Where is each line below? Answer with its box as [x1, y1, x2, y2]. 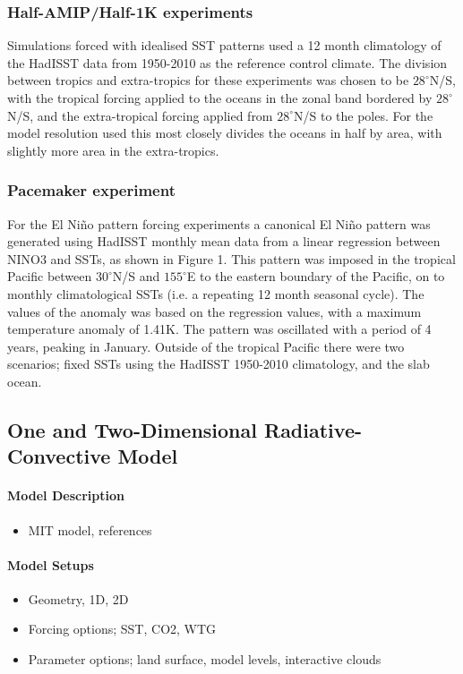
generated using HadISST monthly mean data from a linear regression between [7, 232, 441, 251]
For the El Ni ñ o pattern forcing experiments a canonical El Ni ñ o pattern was [7, 214, 431, 233]
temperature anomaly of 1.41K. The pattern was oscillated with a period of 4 [7, 320, 432, 338]
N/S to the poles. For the [294, 106, 433, 124]
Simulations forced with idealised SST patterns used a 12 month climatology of [7, 36, 442, 55]
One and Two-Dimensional [7, 415, 257, 443]
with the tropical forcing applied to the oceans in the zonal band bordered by [7, 89, 433, 107]
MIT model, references [28, 520, 152, 539]
